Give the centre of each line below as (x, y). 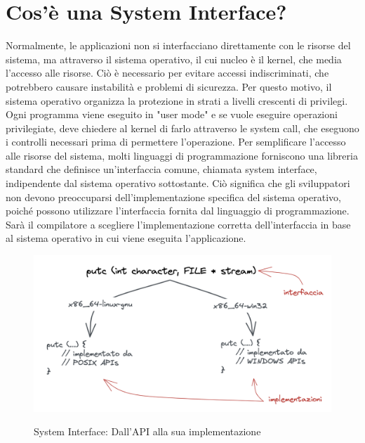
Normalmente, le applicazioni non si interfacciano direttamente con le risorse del (178, 45)
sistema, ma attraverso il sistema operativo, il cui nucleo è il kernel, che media (174, 59)
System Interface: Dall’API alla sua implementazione (147, 431)
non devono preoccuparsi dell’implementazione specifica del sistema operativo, (173, 197)
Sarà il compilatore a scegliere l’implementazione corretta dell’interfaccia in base (178, 224)
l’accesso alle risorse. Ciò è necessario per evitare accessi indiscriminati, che (167, 73)
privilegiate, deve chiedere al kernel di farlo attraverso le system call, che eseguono (182, 128)
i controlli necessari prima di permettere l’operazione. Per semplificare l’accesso (176, 142)
